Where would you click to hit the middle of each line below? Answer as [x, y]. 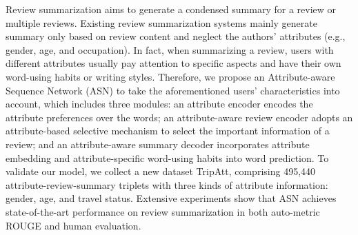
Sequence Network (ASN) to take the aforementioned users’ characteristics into [173, 90]
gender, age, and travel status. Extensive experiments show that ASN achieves [171, 198]
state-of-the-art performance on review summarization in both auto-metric [163, 211]
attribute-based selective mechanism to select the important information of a [168, 131]
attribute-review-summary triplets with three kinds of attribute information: [167, 184]
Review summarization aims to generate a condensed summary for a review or [171, 9]
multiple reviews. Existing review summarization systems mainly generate [161, 22]
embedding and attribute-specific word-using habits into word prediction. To [167, 157]
